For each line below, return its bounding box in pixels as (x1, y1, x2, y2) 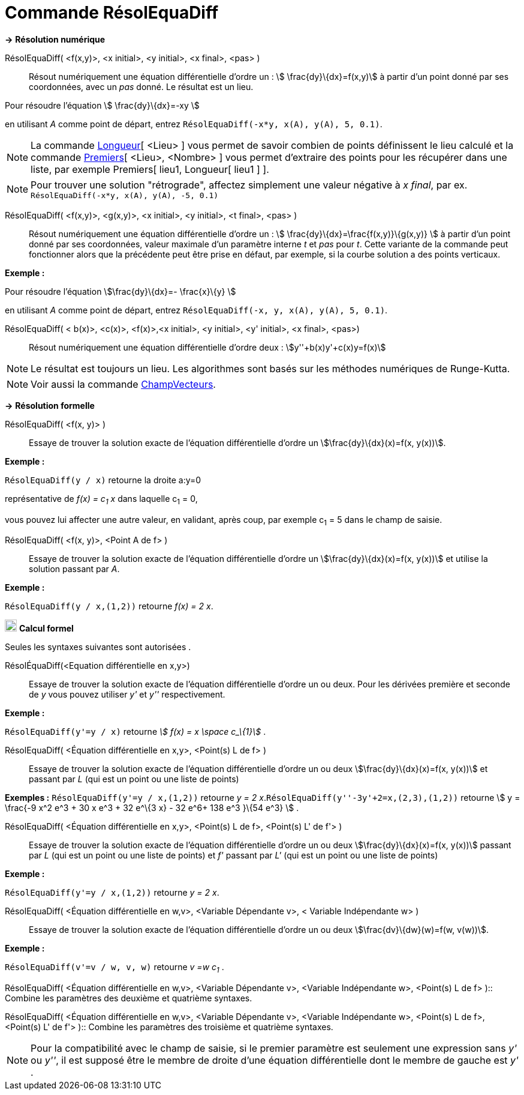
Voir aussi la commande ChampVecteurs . (31, 378, 216, 390)
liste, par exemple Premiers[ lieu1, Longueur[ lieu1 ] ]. (31, 163, 269, 175)
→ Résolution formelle (5, 400, 95, 411)
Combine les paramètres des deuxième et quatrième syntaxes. (5, 993, 252, 1004)
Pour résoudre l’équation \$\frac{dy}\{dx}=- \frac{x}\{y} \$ (5, 286, 236, 297)
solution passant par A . (29, 564, 120, 575)
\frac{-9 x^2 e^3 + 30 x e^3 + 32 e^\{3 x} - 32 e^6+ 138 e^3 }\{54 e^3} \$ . (5, 803, 299, 813)
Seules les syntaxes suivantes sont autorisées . (5, 642, 191, 653)
